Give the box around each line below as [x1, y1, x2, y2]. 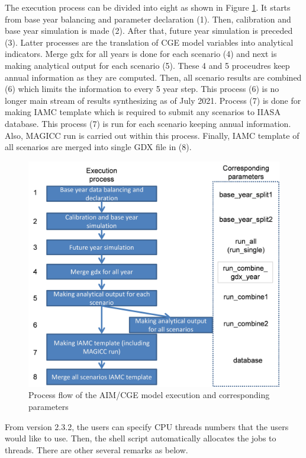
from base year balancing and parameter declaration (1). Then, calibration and [5, 12, 291, 25]
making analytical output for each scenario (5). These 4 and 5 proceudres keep [5, 59, 290, 71]
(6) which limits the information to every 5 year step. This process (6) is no [5, 82, 279, 95]
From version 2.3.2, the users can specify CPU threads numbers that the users [5, 420, 289, 432]
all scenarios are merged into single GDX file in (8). [5, 141, 192, 153]
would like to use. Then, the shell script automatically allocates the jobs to [5, 432, 276, 444]
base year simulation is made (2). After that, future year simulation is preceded [5, 24, 293, 37]
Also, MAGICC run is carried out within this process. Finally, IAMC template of [5, 129, 299, 141]
